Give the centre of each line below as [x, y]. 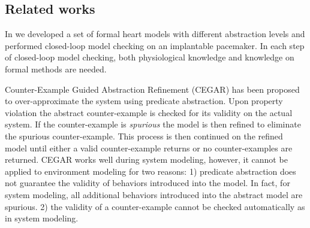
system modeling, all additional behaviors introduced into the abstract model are [154, 194]
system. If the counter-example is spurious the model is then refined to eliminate [153, 124]
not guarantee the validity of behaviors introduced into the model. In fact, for [148, 183]
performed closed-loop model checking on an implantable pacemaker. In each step [155, 45]
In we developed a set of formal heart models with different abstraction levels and [155, 34]
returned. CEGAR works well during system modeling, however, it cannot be [146, 159]
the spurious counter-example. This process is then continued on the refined [144, 136]
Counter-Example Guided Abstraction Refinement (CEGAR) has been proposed [152, 89]
